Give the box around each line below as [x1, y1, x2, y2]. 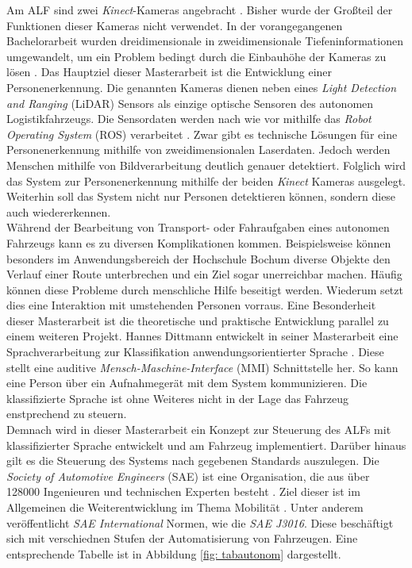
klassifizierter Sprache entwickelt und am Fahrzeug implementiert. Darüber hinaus [6, 436, 406, 453]
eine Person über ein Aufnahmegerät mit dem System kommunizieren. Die [6, 374, 368, 391]
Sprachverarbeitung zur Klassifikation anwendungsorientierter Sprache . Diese [6, 343, 384, 360]
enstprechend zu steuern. [6, 405, 127, 422]
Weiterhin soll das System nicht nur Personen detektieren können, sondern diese [6, 188, 396, 205]
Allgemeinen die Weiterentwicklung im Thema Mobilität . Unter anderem [6, 499, 364, 515]
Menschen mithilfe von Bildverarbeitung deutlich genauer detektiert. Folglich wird [6, 156, 406, 173]
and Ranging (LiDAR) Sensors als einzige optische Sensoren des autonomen [6, 94, 374, 111]
